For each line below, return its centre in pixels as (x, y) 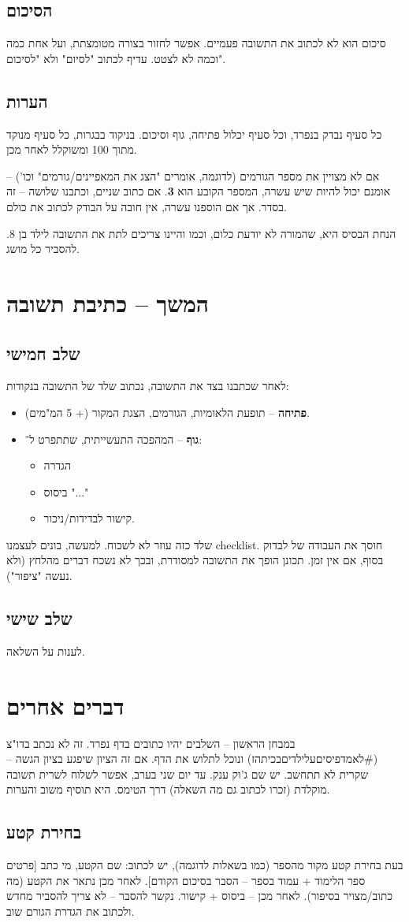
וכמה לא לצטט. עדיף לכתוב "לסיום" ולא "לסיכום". (116, 58)
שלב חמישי (43, 353)
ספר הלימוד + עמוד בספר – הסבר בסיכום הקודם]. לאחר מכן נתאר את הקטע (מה (186, 880)
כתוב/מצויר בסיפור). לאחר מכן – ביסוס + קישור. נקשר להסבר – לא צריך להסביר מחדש (200, 896)
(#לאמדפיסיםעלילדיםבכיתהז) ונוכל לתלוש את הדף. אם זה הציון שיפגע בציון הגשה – (192, 758)
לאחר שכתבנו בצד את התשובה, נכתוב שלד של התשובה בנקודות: (148, 386)
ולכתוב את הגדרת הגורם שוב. (71, 911)
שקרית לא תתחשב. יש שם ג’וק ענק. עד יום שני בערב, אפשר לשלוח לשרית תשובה (188, 773)
